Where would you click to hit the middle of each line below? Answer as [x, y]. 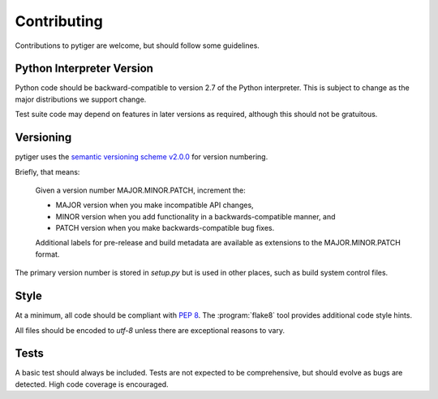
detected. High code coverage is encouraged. [92, 384]
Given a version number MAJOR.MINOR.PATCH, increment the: [141, 190]
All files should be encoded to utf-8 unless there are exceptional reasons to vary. [150, 330]
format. [47, 254]
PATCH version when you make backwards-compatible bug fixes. [165, 228]
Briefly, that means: [47, 171]
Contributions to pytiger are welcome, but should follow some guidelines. [137, 46]
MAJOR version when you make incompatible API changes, [155, 205]
